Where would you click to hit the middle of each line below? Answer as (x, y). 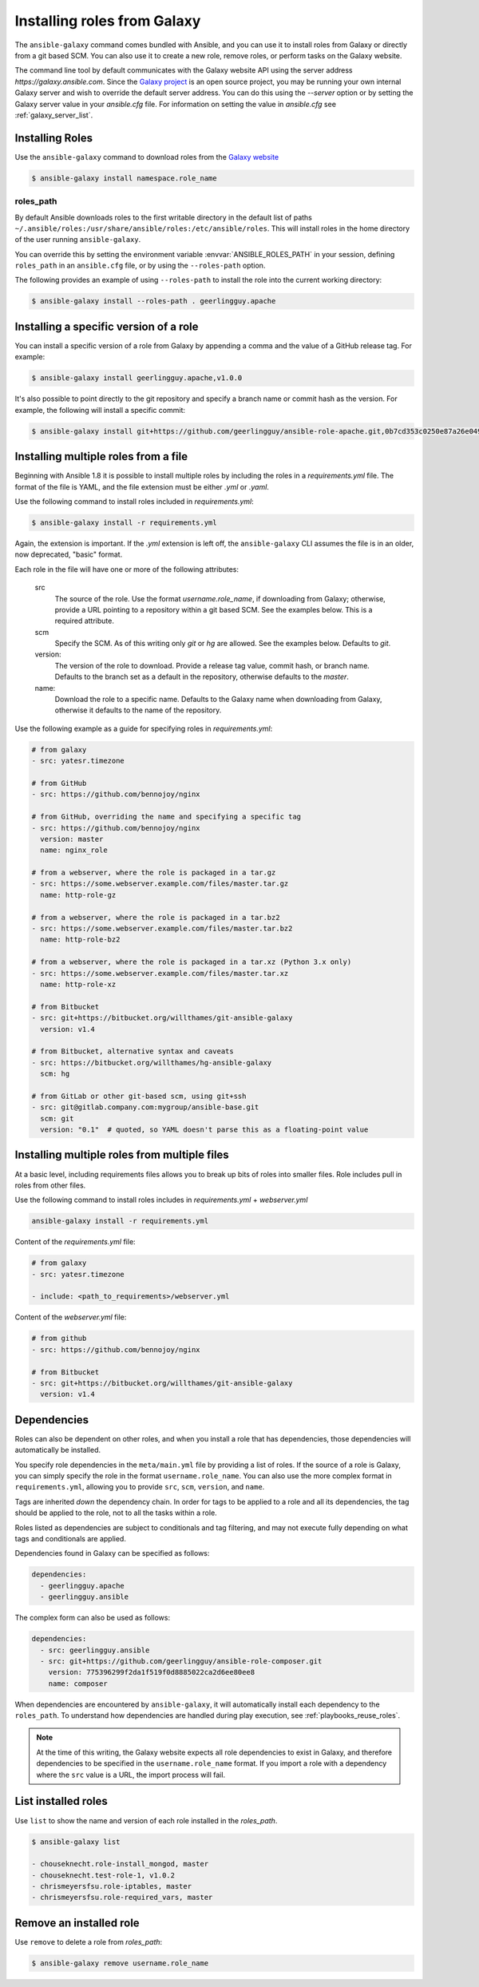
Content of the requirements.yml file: (75, 1242)
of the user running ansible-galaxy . (78, 240)
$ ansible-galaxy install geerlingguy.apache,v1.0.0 (137, 378)
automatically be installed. (58, 1450)
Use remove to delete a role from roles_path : (89, 1941)
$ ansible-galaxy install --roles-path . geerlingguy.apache (154, 301)
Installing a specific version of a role (107, 326)
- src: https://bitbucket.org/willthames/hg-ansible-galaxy (152, 1063)
